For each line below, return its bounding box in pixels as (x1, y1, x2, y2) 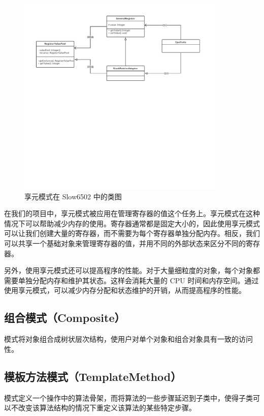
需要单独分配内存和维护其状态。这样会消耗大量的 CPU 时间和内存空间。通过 (4, 275, 259, 285)
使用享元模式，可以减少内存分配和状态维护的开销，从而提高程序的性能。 (4, 285, 246, 295)
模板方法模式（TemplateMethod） (4, 368, 182, 384)
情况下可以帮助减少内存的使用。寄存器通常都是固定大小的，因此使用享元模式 (4, 218, 260, 228)
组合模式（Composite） (4, 310, 125, 325)
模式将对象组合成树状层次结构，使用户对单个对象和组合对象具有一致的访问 (4, 334, 253, 344)
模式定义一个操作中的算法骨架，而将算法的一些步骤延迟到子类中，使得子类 (4, 392, 253, 403)
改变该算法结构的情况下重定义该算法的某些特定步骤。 (18, 402, 196, 413)
